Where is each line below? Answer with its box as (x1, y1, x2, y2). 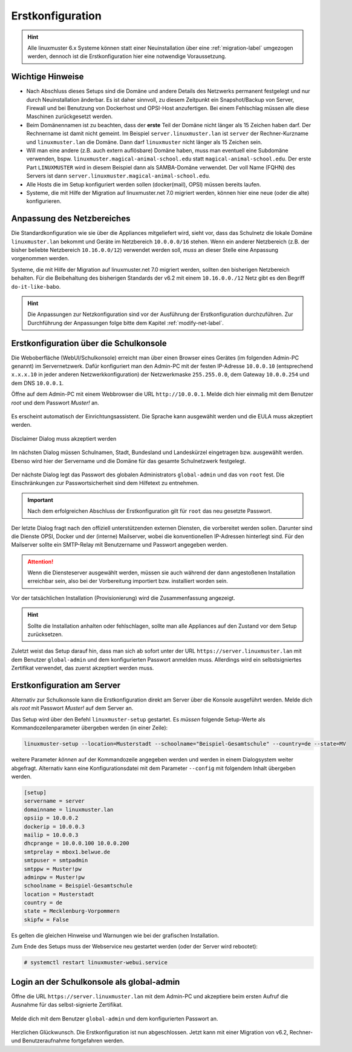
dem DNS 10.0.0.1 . (11, 379, 64, 387)
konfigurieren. (26, 197, 62, 205)
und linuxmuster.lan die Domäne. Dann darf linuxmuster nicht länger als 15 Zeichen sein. (26, 138, 262, 145)
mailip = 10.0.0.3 (24, 831, 79, 838)
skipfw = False (24, 916, 69, 923)
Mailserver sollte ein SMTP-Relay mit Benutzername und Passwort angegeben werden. (11, 541, 228, 548)
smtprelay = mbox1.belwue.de (24, 848, 111, 855)
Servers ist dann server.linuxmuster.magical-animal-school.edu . (26, 173, 211, 180)
